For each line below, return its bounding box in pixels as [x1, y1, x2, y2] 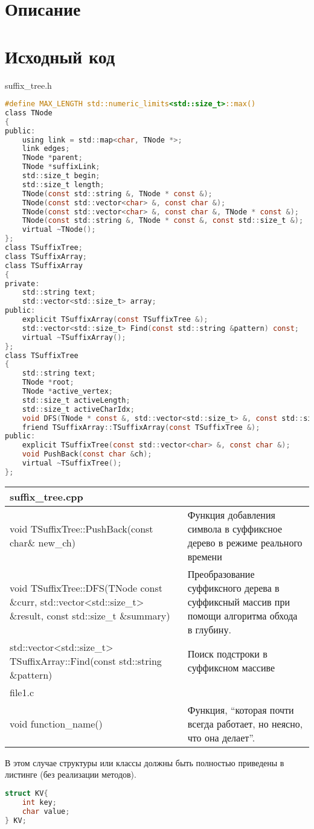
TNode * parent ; [22, 153, 83, 162]
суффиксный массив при [187, 594, 290, 609]
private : [5, 279, 40, 288]
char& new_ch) [10, 535, 75, 549]
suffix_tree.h [5, 78, 52, 91]
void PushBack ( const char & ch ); [22, 450, 152, 459]
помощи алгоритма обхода [187, 608, 298, 623]
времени [187, 549, 222, 563]
